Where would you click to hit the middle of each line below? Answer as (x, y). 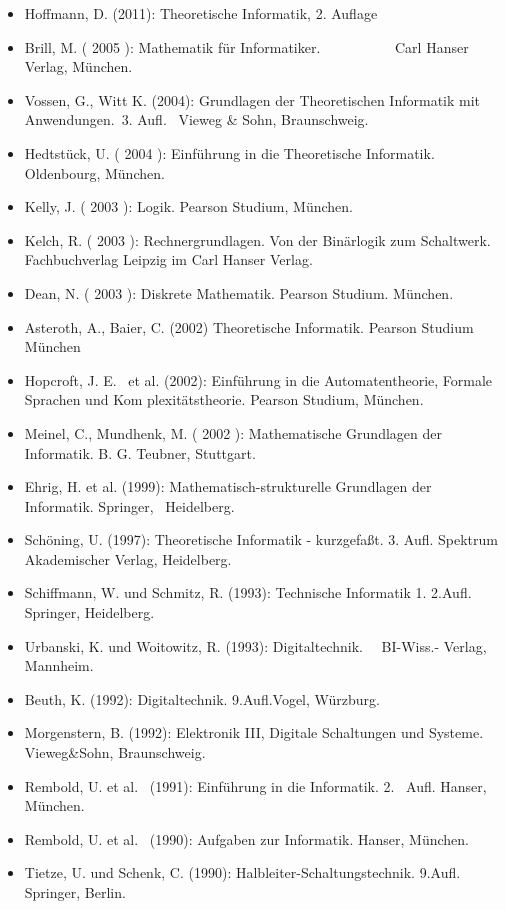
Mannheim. (59, 665)
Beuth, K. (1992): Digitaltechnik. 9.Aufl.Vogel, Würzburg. (202, 698)
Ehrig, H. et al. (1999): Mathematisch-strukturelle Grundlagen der (228, 486)
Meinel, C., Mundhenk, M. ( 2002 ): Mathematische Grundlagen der (233, 432)
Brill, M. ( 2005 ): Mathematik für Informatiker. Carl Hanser (246, 46)
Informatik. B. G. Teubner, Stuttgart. (140, 452)
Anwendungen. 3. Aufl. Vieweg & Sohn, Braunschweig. (196, 119)
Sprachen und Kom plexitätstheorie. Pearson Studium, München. (224, 399)
